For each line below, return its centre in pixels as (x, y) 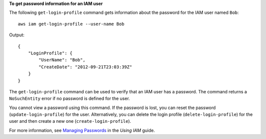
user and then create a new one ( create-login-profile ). (70, 121)
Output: (17, 35)
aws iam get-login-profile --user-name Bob (71, 24)
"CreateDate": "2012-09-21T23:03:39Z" (85, 67)
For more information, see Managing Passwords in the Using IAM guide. (82, 130)
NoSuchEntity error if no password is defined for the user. (69, 99)
